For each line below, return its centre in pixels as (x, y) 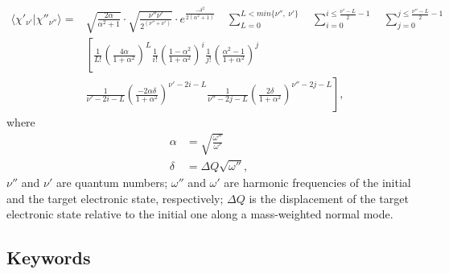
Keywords (49, 257)
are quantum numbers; (112, 183)
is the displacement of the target (329, 198)
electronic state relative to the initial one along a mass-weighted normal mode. (200, 214)
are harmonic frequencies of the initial (317, 183)
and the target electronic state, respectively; (115, 198)
